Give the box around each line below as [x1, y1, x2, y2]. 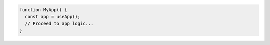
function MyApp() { [19, 7, 67, 12]
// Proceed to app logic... [25, 21, 94, 27]
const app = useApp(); [25, 14, 81, 19]
